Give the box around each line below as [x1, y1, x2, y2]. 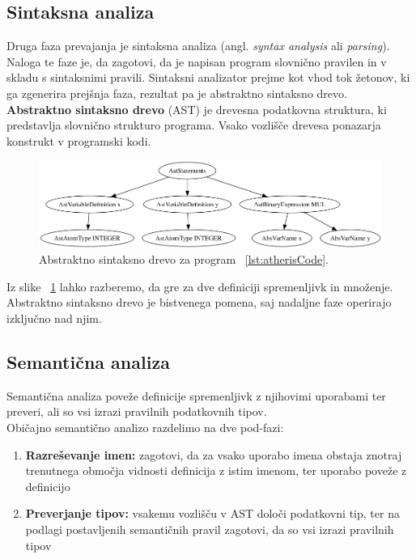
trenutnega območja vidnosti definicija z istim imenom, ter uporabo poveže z [25, 462, 407, 479]
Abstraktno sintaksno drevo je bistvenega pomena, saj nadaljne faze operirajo [6, 294, 392, 311]
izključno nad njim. [6, 309, 102, 326]
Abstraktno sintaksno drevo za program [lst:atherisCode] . [39, 251, 329, 268]
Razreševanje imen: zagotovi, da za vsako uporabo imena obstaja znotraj [25, 446, 402, 463]
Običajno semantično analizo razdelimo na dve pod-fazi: [6, 418, 284, 435]
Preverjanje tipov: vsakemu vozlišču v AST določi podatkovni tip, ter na [25, 505, 400, 522]
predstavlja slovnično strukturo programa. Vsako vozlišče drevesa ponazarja [6, 116, 381, 133]
